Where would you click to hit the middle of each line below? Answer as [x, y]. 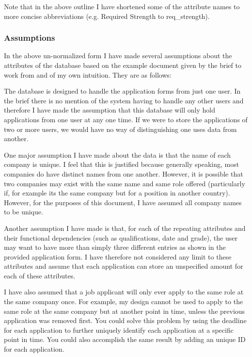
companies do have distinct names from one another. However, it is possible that [124, 173]
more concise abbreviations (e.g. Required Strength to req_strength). [107, 16]
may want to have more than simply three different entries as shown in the [115, 247]
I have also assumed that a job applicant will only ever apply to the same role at [124, 292]
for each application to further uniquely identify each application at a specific [119, 330]
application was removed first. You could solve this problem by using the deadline [125, 320]
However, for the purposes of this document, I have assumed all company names [123, 202]
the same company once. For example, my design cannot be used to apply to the [124, 301]
